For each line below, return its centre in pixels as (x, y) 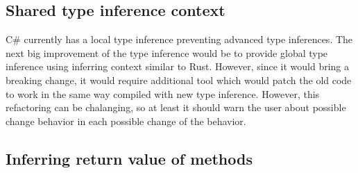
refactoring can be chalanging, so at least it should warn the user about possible (176, 107)
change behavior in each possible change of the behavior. (126, 121)
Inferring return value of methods (129, 158)
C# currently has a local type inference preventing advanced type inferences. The (179, 39)
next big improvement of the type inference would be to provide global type (167, 52)
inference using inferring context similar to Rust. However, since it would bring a (178, 66)
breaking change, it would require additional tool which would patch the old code (179, 80)
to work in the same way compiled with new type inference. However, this (163, 93)
